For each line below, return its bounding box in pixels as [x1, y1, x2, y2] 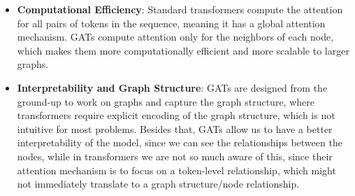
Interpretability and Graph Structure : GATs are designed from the [17, 80, 328, 94]
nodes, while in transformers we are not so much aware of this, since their [17, 148, 333, 163]
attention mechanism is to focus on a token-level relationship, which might [17, 162, 336, 177]
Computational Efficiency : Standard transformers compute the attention [17, 2, 343, 16]
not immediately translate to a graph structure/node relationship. [17, 176, 300, 191]
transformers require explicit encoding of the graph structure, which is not [17, 108, 335, 122]
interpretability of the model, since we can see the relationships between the [17, 135, 342, 150]
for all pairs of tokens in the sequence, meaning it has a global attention [17, 15, 326, 30]
